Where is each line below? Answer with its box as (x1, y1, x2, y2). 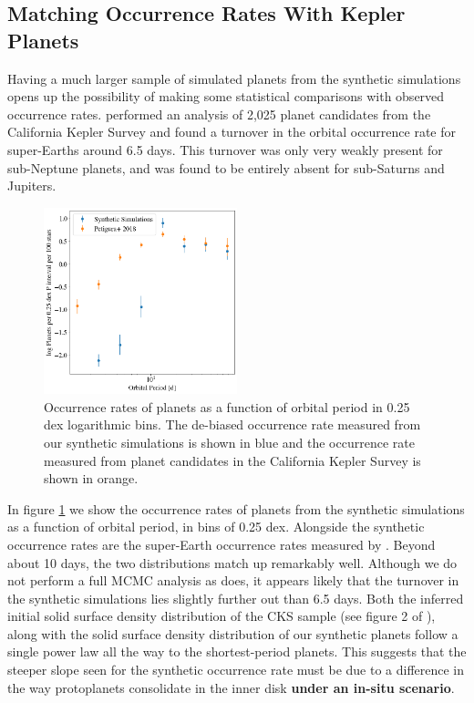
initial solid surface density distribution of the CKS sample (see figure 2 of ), (7, 606, 436, 625)
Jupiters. (7, 176, 57, 195)
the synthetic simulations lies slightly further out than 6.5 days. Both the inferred (7, 588, 464, 607)
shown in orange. (44, 469, 139, 488)
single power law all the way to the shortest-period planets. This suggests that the (7, 642, 467, 661)
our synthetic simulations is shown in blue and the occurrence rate (44, 432, 415, 451)
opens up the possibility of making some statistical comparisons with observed (7, 87, 445, 106)
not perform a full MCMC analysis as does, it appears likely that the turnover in (7, 571, 459, 590)
